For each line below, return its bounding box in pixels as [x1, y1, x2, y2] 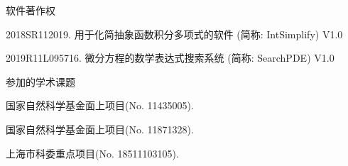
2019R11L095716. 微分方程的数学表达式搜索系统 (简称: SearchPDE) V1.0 [6, 50, 335, 65]
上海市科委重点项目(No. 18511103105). [6, 145, 179, 160]
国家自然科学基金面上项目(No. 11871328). [6, 121, 194, 136]
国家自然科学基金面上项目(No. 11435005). [6, 98, 194, 113]
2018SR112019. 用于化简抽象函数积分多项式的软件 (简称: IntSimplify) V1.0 [6, 26, 343, 41]
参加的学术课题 [6, 74, 75, 89]
